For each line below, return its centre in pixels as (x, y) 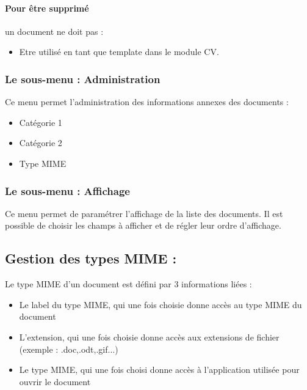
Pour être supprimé (47, 8)
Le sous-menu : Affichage (67, 190)
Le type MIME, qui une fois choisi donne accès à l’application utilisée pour (159, 370)
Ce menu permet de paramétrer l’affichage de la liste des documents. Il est (144, 213)
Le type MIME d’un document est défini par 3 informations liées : (128, 284)
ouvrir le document (55, 381)
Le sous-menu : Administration (83, 79)
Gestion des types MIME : (91, 258)
